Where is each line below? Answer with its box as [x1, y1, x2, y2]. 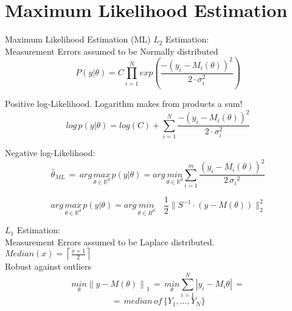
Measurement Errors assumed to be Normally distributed [5, 44, 218, 57]
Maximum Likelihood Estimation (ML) [5, 33, 151, 46]
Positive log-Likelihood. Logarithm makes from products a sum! [5, 97, 243, 110]
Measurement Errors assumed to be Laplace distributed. [5, 235, 215, 248]
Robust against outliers [5, 260, 92, 273]
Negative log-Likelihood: [5, 146, 96, 159]
